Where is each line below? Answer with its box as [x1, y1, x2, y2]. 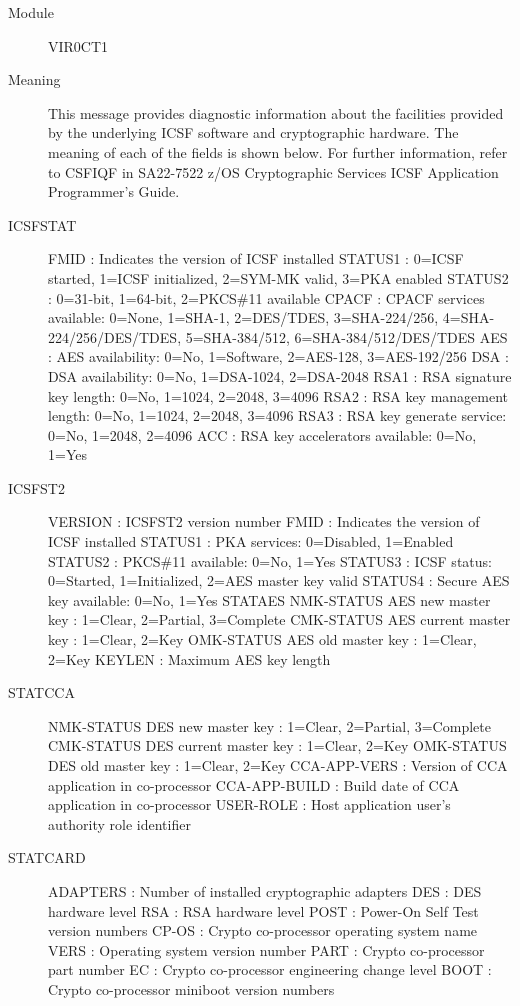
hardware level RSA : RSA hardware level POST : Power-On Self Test [48, 900, 479, 921]
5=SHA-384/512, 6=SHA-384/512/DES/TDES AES [185, 326, 508, 347]
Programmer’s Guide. [48, 181, 180, 202]
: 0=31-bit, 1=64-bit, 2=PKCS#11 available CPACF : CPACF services [48, 287, 485, 308]
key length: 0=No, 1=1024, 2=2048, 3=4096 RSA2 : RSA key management [48, 385, 509, 406]
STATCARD [8, 847, 86, 868]
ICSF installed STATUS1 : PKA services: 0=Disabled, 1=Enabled [48, 531, 454, 552]
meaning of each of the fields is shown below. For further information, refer [48, 141, 508, 162]
